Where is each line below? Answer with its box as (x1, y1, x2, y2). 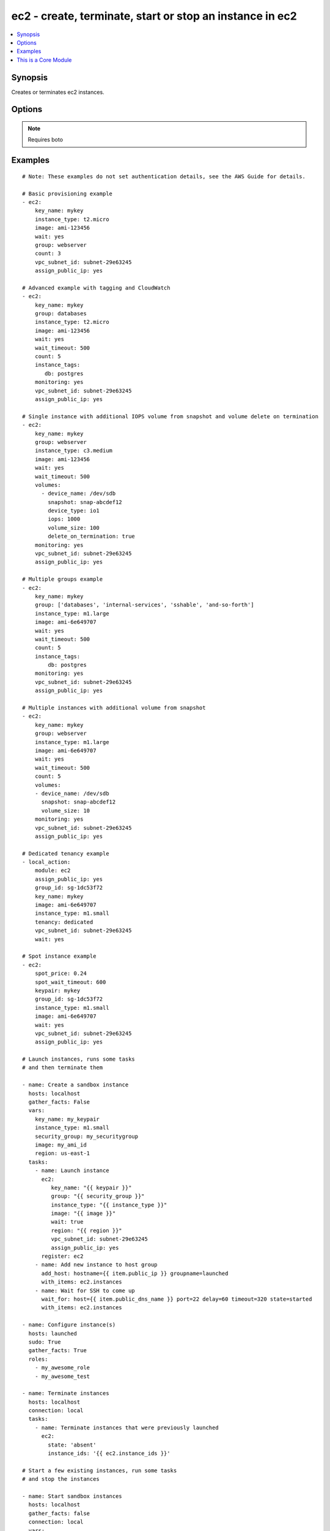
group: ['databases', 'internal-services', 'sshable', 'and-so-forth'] (34, 601, 254, 609)
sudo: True (28, 1338, 61, 1345)
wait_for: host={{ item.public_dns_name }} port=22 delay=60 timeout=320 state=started (41, 1296, 312, 1303)
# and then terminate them (22, 1064, 103, 1071)
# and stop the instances (22, 1476, 100, 1483)
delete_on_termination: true (48, 533, 136, 540)
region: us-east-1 (34, 1150, 90, 1157)
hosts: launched (28, 1330, 78, 1337)
